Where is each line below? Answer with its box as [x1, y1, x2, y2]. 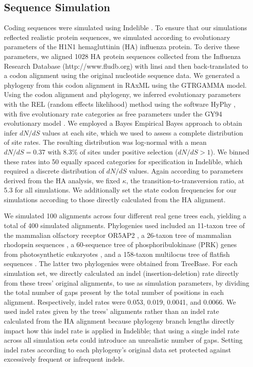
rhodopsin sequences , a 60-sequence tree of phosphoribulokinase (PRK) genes [4, 239, 237, 250]
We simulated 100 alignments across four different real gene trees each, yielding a [4, 211, 247, 221]
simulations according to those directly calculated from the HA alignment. [4, 194, 226, 204]
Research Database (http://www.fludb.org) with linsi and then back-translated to [4, 60, 248, 71]
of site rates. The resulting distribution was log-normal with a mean [4, 137, 207, 147]
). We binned [210, 146, 250, 156]
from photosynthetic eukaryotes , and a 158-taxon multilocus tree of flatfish [4, 249, 230, 259]
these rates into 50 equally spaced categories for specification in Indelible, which [4, 156, 243, 166]
